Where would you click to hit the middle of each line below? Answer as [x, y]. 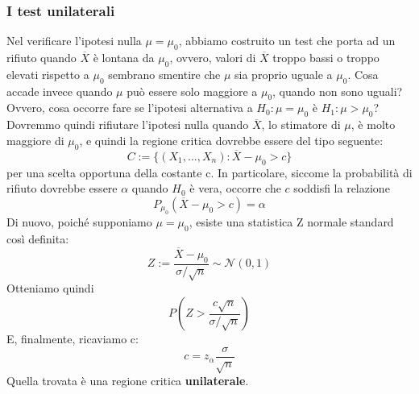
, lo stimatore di [301, 124]
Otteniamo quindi [50, 288]
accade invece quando [60, 91]
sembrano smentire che [164, 74]
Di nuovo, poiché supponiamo [79, 222]
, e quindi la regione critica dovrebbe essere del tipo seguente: [231, 140]
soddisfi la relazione [342, 188]
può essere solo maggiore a [192, 91]
